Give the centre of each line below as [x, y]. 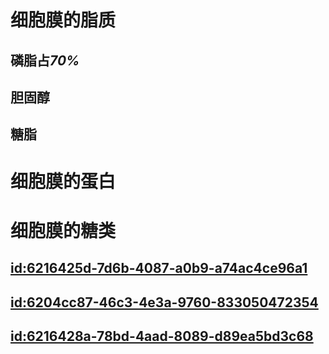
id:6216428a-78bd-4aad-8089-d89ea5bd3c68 [162, 336]
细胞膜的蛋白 [63, 181]
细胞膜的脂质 [63, 20]
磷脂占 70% [45, 60]
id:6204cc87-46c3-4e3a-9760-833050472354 [164, 302]
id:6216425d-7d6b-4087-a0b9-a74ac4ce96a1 [159, 268]
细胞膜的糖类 [63, 230]
